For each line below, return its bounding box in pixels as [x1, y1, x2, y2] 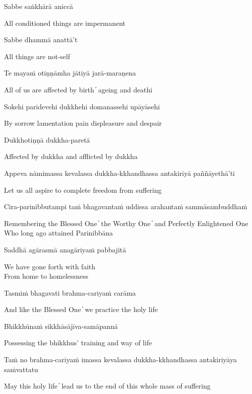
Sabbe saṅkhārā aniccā [4, 1, 73, 11]
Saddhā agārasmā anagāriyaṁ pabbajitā [4, 244, 126, 254]
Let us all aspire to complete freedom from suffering [4, 184, 162, 195]
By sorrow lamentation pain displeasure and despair [4, 118, 162, 128]
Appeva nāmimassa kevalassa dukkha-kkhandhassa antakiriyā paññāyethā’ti [4, 167, 235, 178]
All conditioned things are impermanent [4, 17, 126, 28]
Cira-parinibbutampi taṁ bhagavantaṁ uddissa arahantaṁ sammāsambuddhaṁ [4, 201, 248, 212]
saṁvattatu [4, 364, 38, 374]
